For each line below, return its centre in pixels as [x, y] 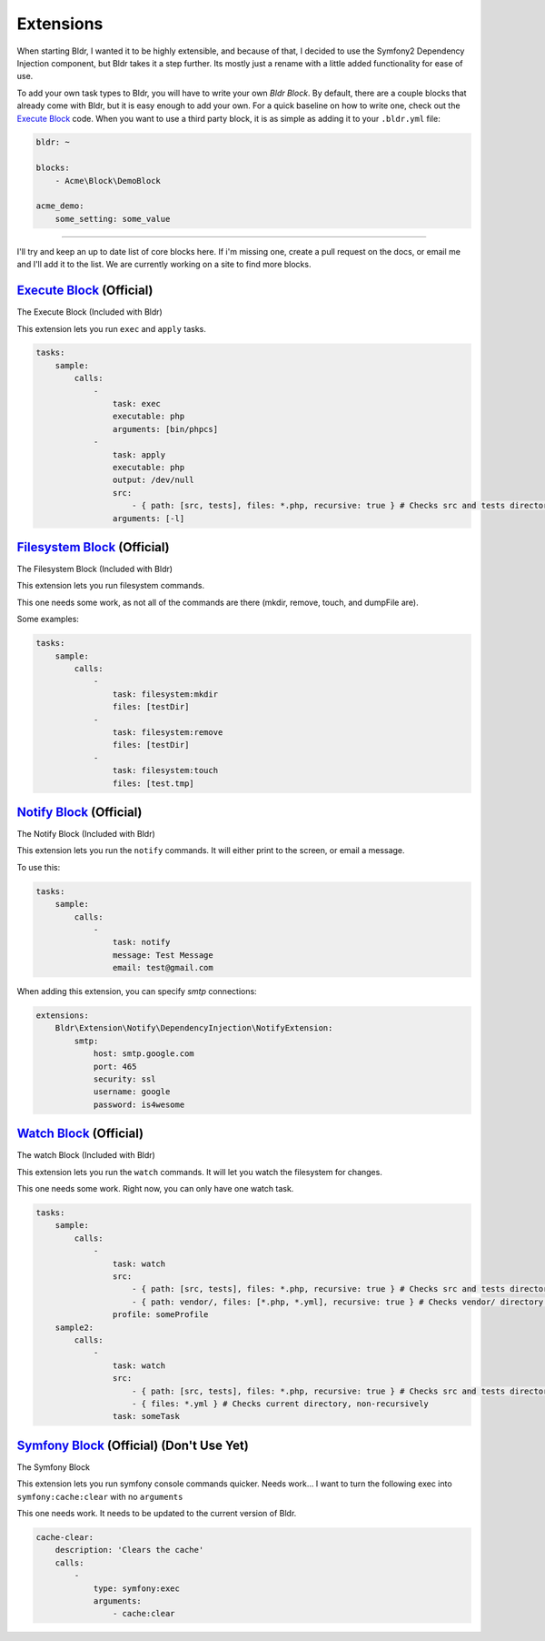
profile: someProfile [160, 1315]
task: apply [139, 454]
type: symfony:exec [137, 1588]
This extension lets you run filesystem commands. [110, 586]
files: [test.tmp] [153, 783]
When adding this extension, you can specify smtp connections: [137, 992]
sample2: [74, 1327]
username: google [132, 1092]
